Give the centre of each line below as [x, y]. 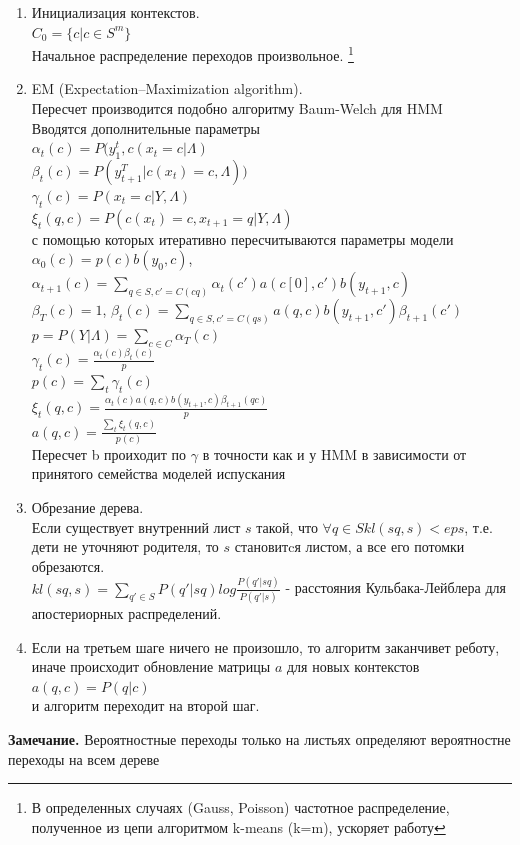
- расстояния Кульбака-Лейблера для [396, 587]
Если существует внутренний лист [136, 526]
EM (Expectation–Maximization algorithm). [167, 88]
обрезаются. [68, 565]
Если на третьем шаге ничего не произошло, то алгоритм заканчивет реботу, [265, 646]
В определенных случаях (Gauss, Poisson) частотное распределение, [240, 807]
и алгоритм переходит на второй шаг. [145, 705]
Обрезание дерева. [87, 507]
